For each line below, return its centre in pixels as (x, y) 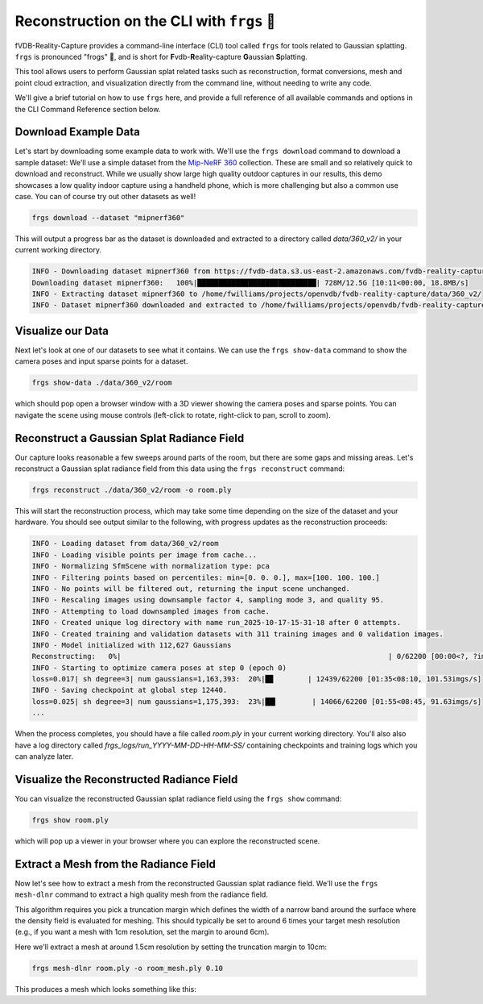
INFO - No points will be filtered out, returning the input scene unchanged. (191, 588)
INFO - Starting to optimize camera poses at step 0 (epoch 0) (159, 668)
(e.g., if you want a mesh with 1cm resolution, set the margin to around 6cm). (142, 932)
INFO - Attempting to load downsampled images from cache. (151, 611)
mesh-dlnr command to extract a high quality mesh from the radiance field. (142, 894)
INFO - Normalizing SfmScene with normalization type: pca (151, 566)
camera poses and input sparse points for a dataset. (101, 361)
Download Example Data (77, 132)
